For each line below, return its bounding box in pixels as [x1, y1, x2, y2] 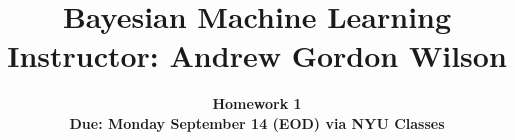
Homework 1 [212, 93, 302, 114]
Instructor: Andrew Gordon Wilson [7, 35, 507, 76]
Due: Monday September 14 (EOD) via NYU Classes [69, 112, 445, 133]
